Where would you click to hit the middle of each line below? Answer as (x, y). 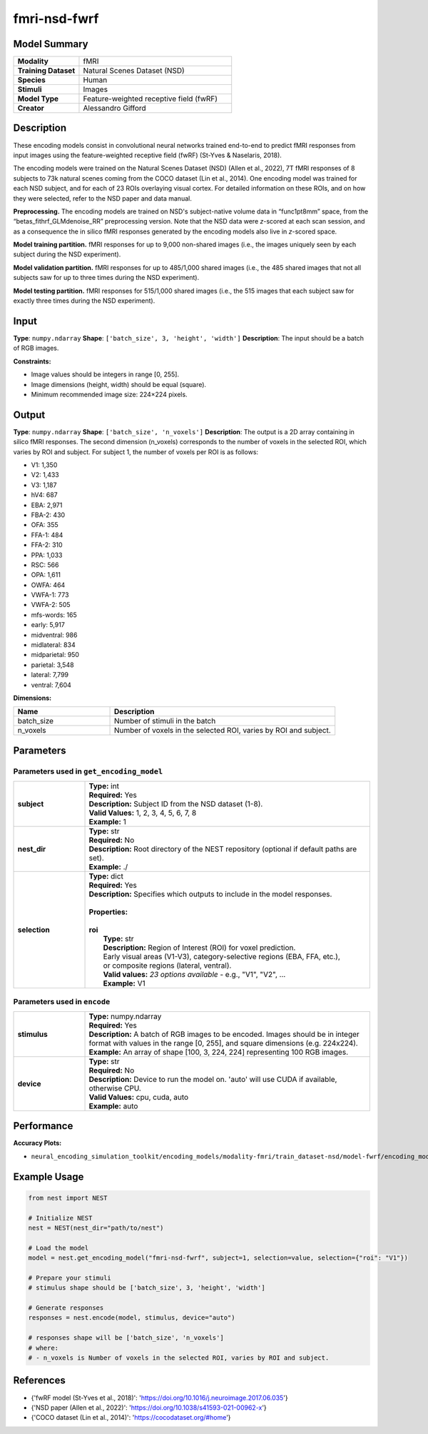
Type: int (104, 786)
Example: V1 (124, 983)
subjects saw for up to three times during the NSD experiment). (106, 278)
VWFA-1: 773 (50, 595)
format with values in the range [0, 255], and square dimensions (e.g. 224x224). (223, 1043)
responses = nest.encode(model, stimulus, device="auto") (132, 1318)
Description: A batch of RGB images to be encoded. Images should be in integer (224, 1034)
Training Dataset (46, 71)
